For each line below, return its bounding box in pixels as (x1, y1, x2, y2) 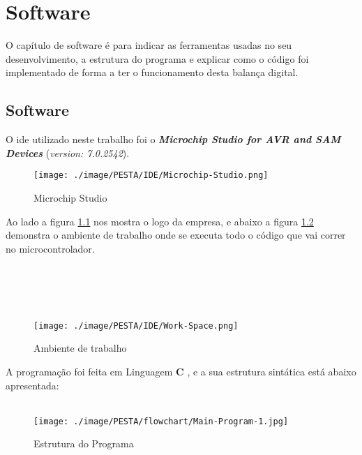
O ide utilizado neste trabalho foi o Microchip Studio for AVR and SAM (6, 132, 341, 147)
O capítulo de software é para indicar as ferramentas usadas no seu (6, 38, 292, 52)
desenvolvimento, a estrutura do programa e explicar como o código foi (6, 51, 309, 66)
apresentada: (6, 378, 59, 392)
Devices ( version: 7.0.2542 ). (6, 145, 130, 160)
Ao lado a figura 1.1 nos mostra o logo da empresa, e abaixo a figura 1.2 (6, 214, 314, 228)
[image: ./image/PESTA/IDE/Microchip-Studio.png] (33, 170, 269, 181)
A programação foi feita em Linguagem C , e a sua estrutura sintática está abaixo (6, 364, 356, 378)
